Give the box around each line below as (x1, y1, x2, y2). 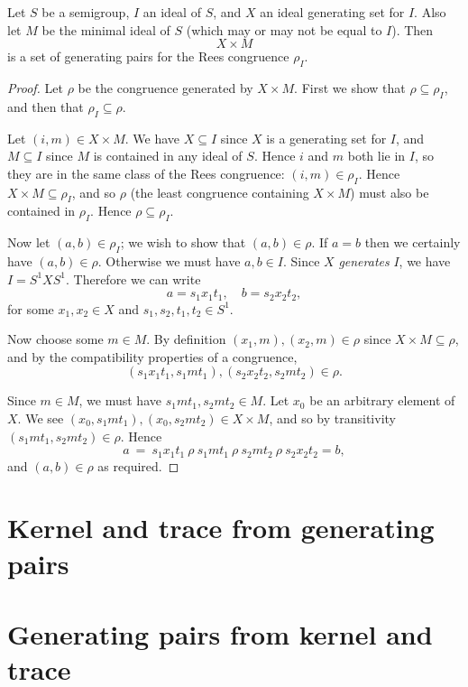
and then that (7, 97, 84, 116)
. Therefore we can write (65, 269, 201, 288)
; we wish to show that (120, 233, 246, 252)
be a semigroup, (41, 3, 130, 21)
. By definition (146, 330, 226, 348)
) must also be (350, 182, 429, 201)
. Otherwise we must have (97, 251, 241, 270)
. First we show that (294, 78, 406, 97)
